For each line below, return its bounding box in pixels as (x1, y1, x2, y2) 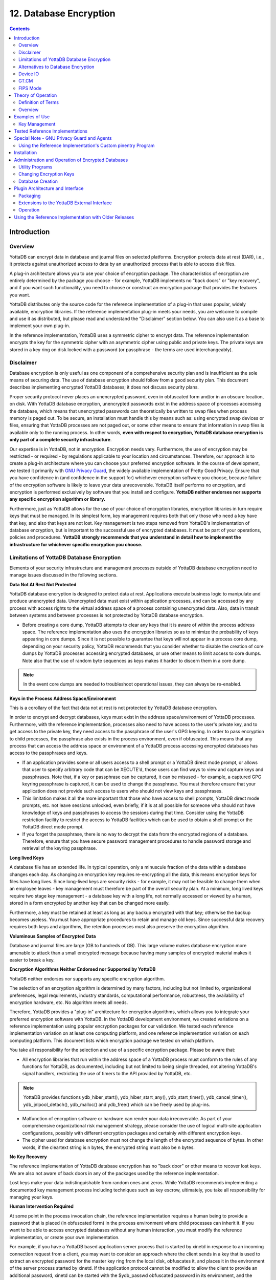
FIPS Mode (18, 85, 42, 91)
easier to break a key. (9, 956, 55, 963)
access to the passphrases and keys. (9, 750, 88, 756)
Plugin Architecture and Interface (14, 185, 84, 191)
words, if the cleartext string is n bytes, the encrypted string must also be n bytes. (22, 1144, 195, 1150)
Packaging (18, 193, 41, 199)
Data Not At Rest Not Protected (9, 581, 77, 587)
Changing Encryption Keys (18, 171, 75, 177)
